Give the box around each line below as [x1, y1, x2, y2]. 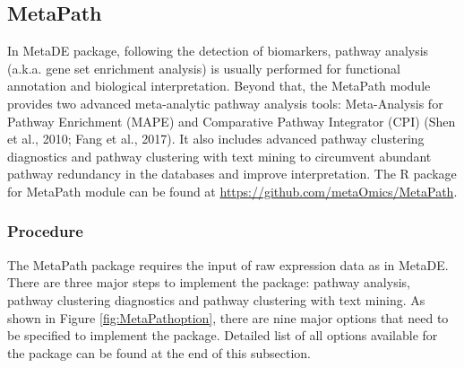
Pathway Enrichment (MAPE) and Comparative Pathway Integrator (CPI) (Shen [7, 111, 456, 130]
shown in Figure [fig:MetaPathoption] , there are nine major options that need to [7, 308, 449, 327]
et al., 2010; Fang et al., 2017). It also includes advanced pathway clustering [7, 129, 425, 148]
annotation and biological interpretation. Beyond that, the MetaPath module [7, 76, 431, 95]
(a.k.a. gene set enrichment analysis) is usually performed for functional [7, 58, 400, 77]
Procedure [7, 220, 83, 242]
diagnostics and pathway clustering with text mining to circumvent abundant [7, 146, 432, 165]
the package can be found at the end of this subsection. [7, 343, 311, 362]
